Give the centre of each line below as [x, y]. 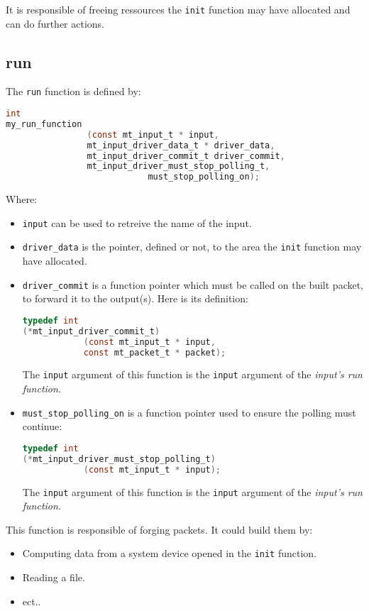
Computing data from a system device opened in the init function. [170, 553]
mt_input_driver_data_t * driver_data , [181, 145]
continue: [42, 426]
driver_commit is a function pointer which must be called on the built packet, [193, 284]
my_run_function [44, 124]
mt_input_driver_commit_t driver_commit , [186, 156]
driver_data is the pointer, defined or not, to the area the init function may [192, 247]
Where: [21, 199]
